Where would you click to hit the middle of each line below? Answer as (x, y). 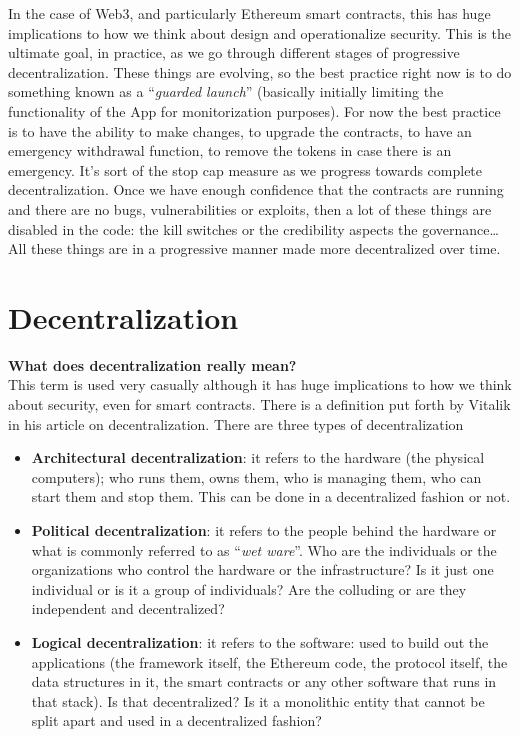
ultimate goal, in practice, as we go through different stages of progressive (234, 52)
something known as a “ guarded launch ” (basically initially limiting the (226, 91)
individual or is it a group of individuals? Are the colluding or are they (249, 588)
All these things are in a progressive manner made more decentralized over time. (254, 248)
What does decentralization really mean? (152, 364)
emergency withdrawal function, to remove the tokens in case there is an (230, 150)
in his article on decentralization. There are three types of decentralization (236, 423)
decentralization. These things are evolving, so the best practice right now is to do (260, 71)
